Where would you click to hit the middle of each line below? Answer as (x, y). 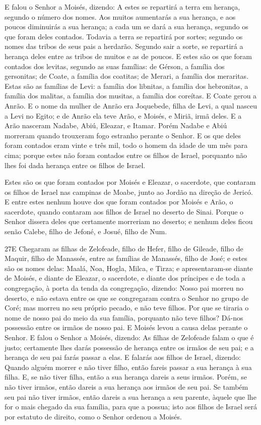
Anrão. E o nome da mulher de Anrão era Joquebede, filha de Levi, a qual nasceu (131, 105)
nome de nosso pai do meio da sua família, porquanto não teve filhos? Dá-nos (124, 317)
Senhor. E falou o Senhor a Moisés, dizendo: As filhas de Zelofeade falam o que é (129, 337)
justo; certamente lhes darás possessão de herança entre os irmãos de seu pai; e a (129, 347)
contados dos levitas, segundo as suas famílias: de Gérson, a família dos (115, 66)
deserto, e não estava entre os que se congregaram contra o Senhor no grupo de (127, 298)
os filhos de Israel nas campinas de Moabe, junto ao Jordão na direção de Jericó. (129, 192)
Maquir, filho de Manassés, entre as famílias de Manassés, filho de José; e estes (126, 258)
